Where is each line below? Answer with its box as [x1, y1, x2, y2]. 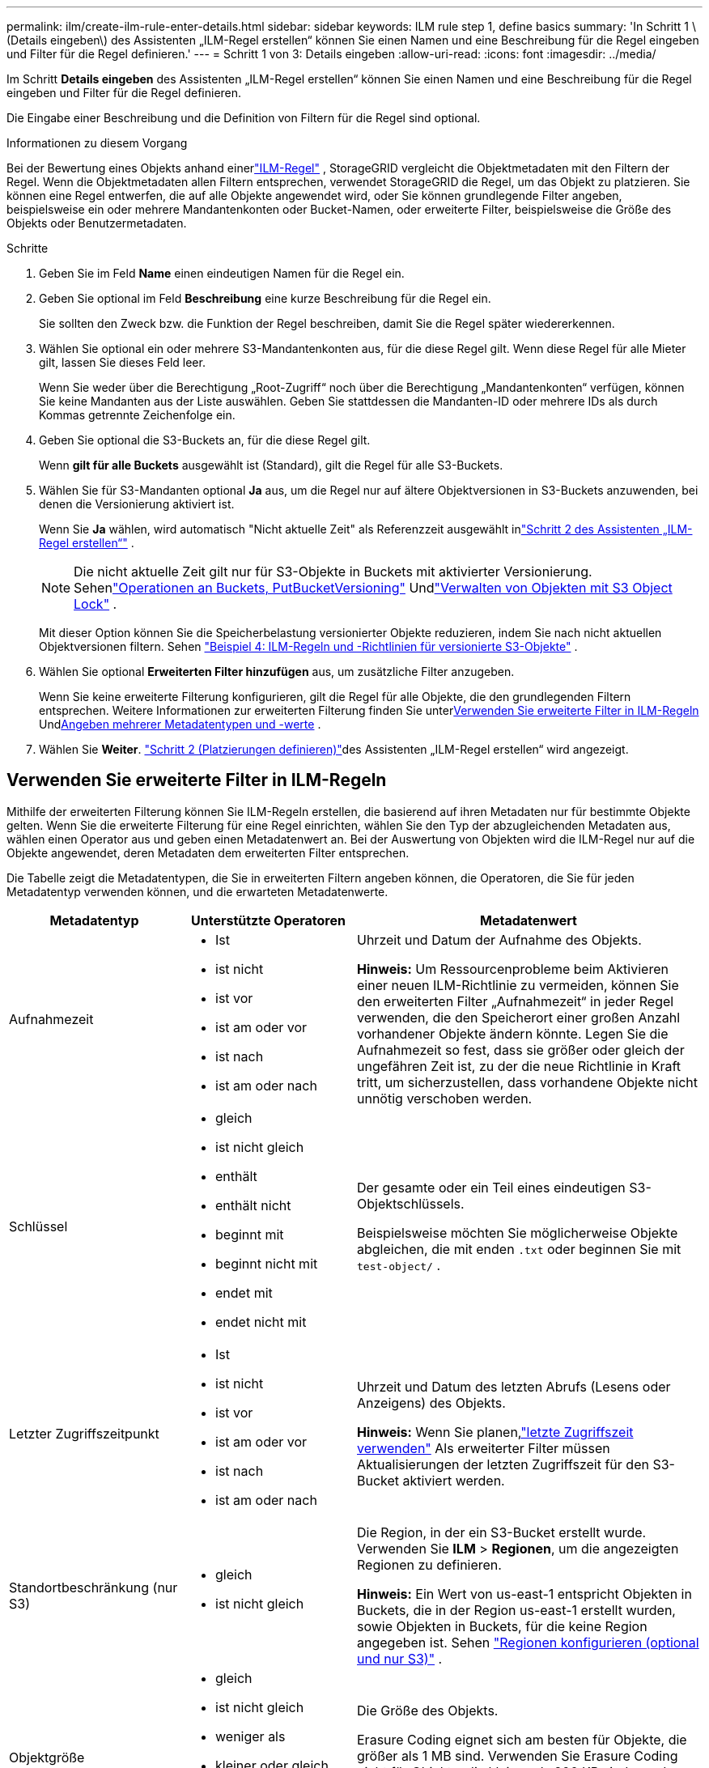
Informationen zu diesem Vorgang [6, 136, 188, 150]
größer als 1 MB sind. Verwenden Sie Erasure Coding [357, 1747, 678, 1764]
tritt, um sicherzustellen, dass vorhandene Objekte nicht [357, 1073, 698, 1090]
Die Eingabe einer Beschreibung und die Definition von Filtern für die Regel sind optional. [6, 111, 481, 125]
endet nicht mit [215, 1313, 307, 1330]
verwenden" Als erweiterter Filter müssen [357, 1439, 610, 1456]
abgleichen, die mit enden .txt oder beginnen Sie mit [357, 1240, 681, 1257]
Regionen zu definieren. [357, 1556, 502, 1573]
